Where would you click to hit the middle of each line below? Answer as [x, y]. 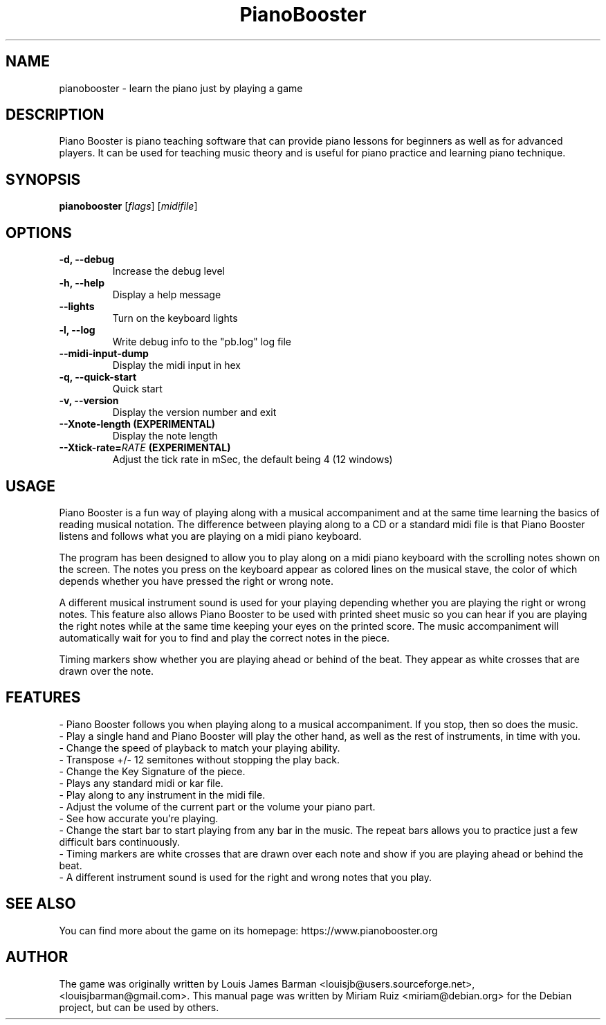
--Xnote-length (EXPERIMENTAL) [137, 424]
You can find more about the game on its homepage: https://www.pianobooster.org [248, 930]
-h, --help [82, 283]
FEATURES [43, 698]
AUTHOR [37, 957]
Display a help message [167, 295]
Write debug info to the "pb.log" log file [202, 342]
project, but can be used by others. [139, 1007]
